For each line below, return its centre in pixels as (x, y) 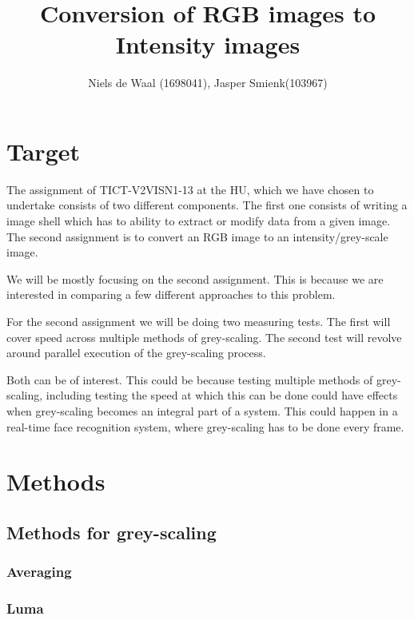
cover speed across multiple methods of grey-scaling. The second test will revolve (204, 337)
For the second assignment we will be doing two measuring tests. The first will (199, 321)
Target (44, 151)
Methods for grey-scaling (111, 532)
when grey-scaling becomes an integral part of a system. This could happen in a (202, 410)
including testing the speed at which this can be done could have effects (222, 395)
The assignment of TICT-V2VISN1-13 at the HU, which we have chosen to (190, 189)
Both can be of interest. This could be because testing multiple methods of (190, 379)
